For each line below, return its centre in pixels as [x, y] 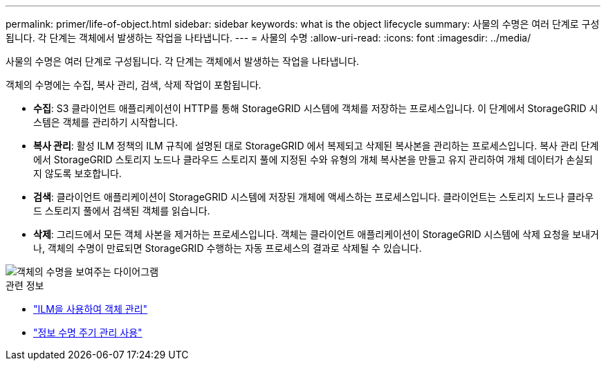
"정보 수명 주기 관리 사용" [88, 332]
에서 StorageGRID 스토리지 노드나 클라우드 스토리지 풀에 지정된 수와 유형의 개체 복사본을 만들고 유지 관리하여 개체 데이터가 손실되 [313, 159]
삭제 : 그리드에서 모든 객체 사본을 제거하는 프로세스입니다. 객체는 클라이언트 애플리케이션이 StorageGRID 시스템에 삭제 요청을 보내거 [316, 234]
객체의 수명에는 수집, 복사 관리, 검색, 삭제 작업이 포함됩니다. [134, 85]
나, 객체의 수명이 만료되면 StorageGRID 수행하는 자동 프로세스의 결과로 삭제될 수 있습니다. [228, 248]
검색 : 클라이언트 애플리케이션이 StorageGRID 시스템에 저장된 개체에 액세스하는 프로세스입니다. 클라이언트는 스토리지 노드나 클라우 [314, 197]
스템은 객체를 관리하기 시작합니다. [106, 122]
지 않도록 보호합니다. [77, 173]
